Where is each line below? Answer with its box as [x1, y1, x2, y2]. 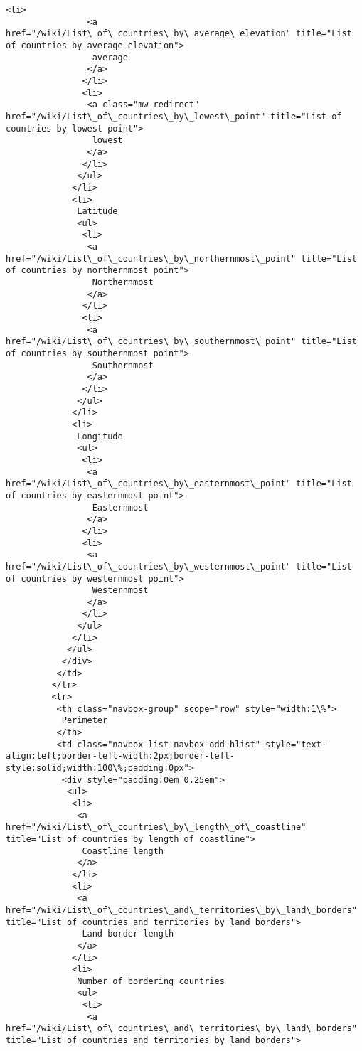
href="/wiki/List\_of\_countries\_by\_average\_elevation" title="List [6, 28, 352, 39]
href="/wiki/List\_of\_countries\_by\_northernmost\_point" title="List [6, 253, 357, 264]
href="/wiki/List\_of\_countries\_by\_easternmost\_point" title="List [6, 479, 352, 489]
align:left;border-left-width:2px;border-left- [6, 751, 235, 762]
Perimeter [61, 715, 108, 726]
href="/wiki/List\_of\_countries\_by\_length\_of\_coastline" [6, 822, 307, 833]
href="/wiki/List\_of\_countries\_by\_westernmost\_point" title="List [6, 561, 352, 572]
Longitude [77, 431, 123, 442]
